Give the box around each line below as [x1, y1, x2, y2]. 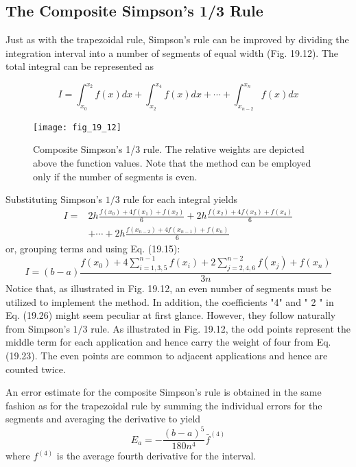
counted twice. [5, 361, 66, 376]
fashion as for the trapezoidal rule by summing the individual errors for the [5, 398, 322, 412]
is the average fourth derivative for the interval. [56, 448, 257, 463]
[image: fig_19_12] [33, 122, 121, 132]
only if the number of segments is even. [33, 169, 198, 183]
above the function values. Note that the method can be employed [33, 155, 311, 169]
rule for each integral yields [123, 192, 238, 206]
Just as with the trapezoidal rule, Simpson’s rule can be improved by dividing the [5, 32, 349, 47]
